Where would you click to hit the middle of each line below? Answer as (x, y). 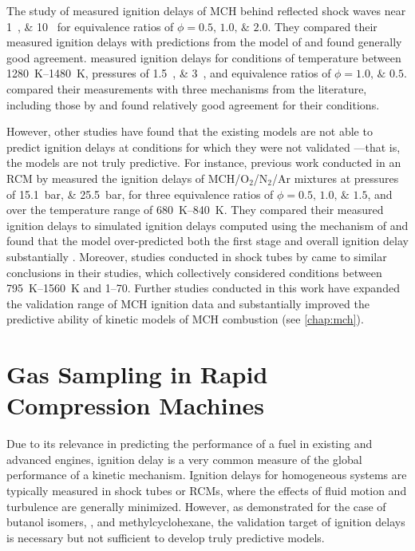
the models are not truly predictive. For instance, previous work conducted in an (204, 163)
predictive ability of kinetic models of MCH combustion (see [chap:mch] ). (185, 319)
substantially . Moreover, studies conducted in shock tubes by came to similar (197, 256)
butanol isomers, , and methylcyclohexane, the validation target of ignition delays (206, 522)
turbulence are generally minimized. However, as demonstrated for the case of (196, 506)
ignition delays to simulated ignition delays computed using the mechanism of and (207, 225)
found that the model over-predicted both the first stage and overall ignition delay (207, 241)
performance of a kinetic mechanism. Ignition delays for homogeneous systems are (207, 475)
